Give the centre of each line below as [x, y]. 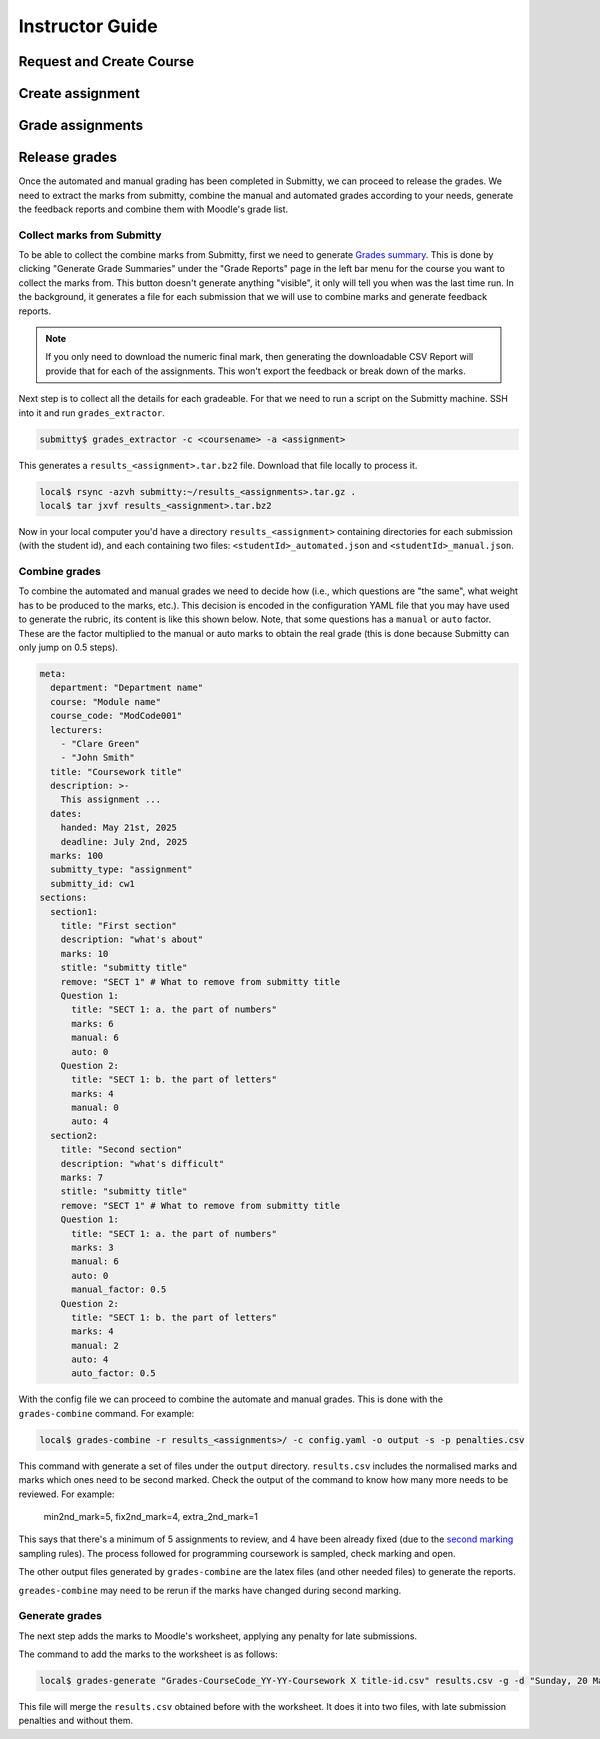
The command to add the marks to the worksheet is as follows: [148, 1654]
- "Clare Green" [100, 743]
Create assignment [79, 93]
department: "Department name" [127, 688]
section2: [74, 1135]
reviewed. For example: [66, 1494]
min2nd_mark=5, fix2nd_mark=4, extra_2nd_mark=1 [151, 1516]
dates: [66, 813]
